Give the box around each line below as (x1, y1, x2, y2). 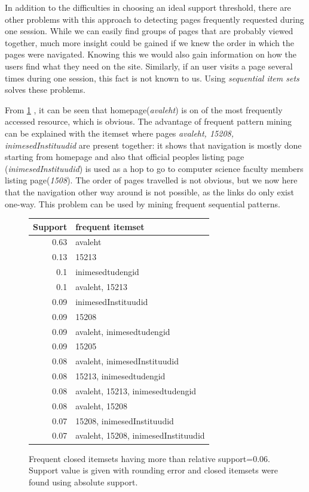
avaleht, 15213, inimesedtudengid (75, 384, 197, 397)
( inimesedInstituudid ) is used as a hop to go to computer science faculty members (5, 162, 304, 174)
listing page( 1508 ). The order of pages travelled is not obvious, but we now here (5, 174, 298, 186)
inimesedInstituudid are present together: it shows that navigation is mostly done (5, 138, 302, 151)
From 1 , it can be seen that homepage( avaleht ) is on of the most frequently (5, 103, 283, 116)
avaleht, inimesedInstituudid (75, 355, 179, 367)
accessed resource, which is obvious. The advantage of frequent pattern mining (5, 115, 292, 128)
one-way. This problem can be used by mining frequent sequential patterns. (5, 197, 280, 210)
